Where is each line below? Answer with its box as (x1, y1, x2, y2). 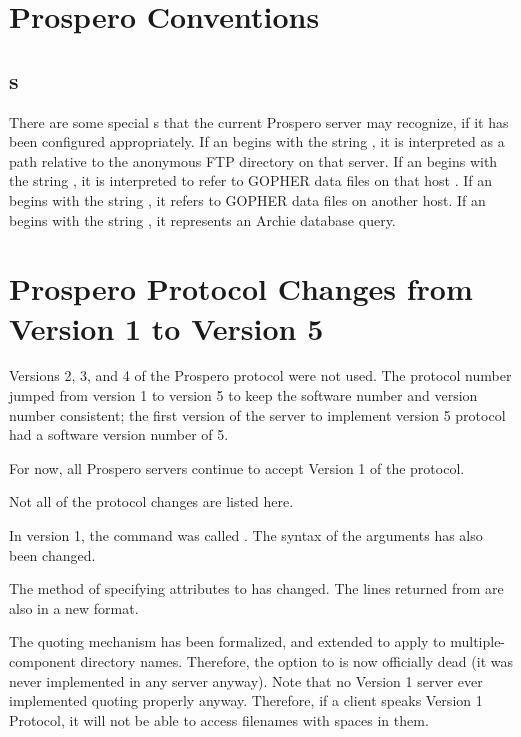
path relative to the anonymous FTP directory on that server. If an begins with (9, 150, 498, 171)
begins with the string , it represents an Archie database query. (9, 209, 396, 230)
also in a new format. (9, 597, 139, 618)
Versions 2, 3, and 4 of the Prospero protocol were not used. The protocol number (9, 365, 512, 386)
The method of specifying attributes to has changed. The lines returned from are (9, 578, 504, 599)
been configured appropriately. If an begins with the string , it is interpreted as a (9, 131, 505, 152)
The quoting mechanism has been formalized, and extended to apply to (9, 631, 446, 652)
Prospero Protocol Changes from (9, 268, 473, 309)
